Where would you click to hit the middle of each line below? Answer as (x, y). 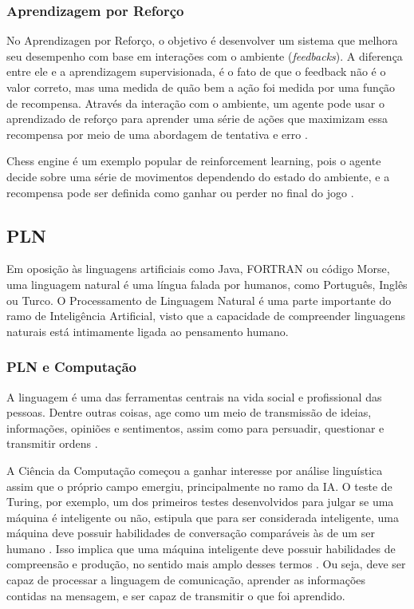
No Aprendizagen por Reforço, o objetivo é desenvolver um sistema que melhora (202, 40)
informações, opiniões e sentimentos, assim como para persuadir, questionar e (195, 427)
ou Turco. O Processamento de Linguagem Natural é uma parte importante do (199, 300)
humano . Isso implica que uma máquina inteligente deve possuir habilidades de (201, 548)
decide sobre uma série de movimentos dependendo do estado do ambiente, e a (198, 176)
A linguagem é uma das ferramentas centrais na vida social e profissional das (194, 396)
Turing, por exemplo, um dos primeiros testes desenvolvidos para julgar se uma (200, 502)
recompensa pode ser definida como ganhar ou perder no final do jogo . (180, 192)
